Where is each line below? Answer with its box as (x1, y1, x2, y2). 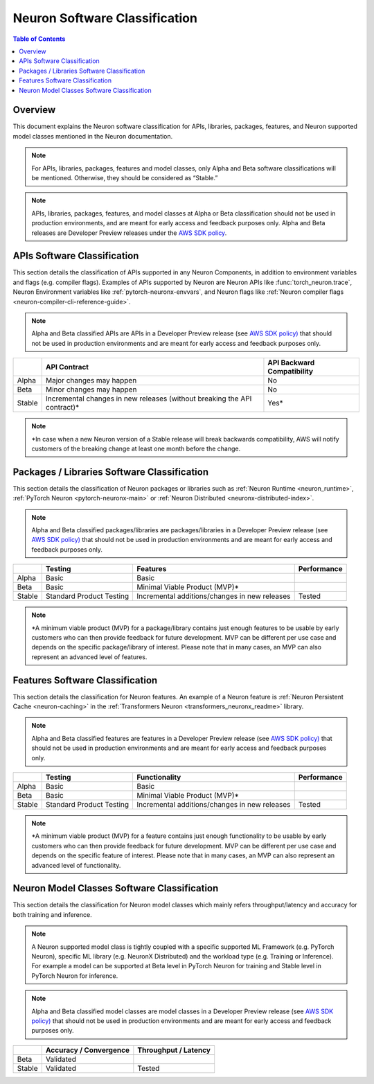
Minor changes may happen (45, 385, 137, 394)
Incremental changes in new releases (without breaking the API (45, 394, 252, 403)
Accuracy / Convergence (45, 1045, 130, 1055)
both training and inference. (12, 910, 93, 918)
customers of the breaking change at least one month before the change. (31, 444, 241, 453)
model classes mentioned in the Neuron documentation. (12, 132, 173, 140)
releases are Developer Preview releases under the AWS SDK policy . (31, 229, 227, 237)
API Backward (267, 358, 315, 367)
